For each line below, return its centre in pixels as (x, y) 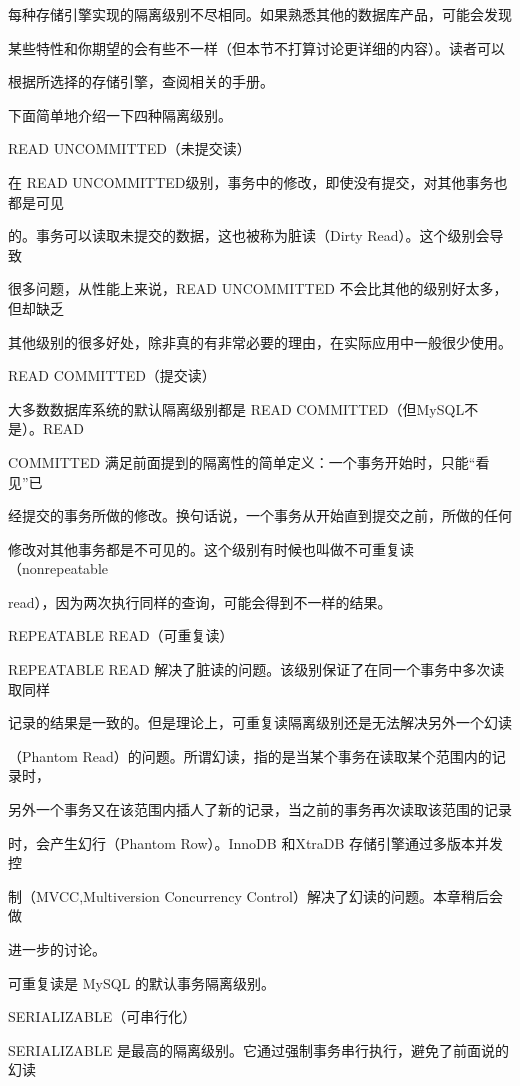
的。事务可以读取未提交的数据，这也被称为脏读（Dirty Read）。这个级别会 (249, 235)
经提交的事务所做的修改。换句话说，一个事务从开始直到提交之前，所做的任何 (260, 515)
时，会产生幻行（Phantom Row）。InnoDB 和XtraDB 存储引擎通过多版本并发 (256, 842)
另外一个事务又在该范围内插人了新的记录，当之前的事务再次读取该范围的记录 (260, 809)
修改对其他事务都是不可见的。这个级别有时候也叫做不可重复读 (211, 548)
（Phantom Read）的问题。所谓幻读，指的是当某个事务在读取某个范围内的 (250, 755)
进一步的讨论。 (57, 949)
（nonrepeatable (58, 568)
